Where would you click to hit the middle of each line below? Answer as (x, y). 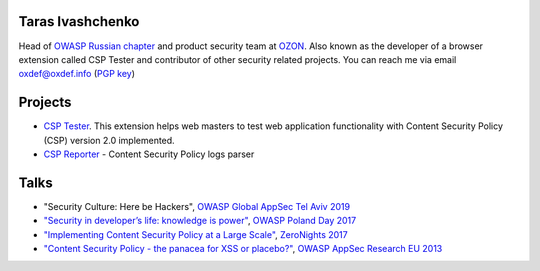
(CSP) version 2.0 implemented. (109, 140)
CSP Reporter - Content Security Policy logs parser (149, 154)
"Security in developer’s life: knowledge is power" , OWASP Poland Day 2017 (200, 221)
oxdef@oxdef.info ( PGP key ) (76, 74)
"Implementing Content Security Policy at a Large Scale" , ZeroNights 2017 (196, 234)
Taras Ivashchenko (79, 21)
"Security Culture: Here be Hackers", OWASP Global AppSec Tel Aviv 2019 (196, 206)
